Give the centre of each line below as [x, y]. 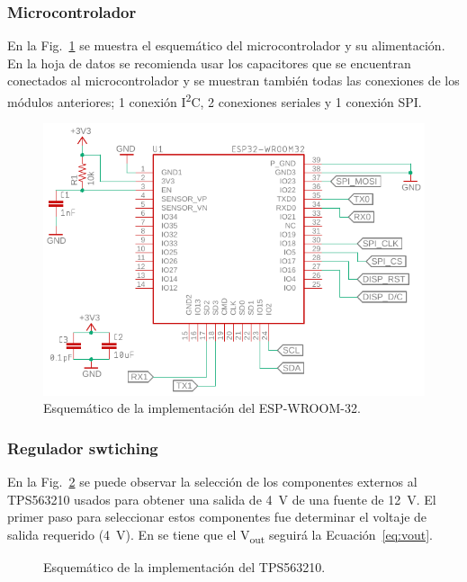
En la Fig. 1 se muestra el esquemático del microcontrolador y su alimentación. [226, 45]
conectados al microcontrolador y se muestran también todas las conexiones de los [233, 81]
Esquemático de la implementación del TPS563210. [184, 566]
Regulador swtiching [83, 448]
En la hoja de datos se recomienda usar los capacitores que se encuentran [209, 63]
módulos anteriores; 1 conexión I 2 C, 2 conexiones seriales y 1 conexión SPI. [215, 100]
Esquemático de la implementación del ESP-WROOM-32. [202, 408]
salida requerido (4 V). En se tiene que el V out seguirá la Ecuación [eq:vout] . [220, 535]
